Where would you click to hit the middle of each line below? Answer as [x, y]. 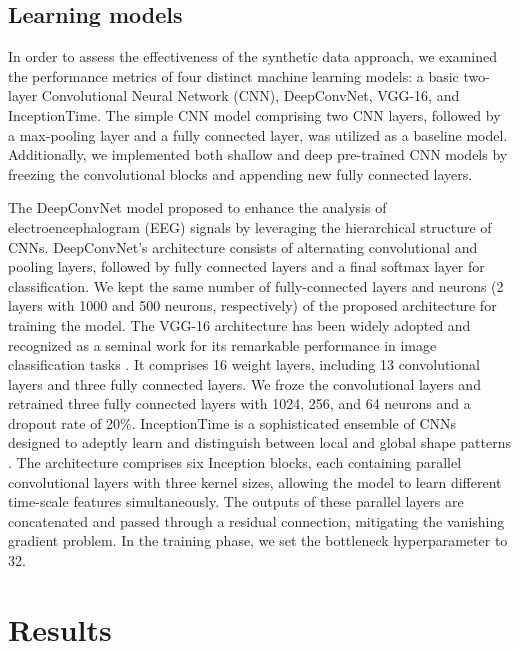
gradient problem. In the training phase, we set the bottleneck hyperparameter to [258, 540]
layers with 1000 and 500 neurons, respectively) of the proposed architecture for [252, 305]
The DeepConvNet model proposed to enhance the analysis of [197, 207]
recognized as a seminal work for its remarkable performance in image [222, 344]
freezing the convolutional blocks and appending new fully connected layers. [240, 173]
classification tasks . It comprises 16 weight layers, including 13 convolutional [244, 364]
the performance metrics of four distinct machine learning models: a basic [233, 75]
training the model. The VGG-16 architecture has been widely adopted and [239, 324]
